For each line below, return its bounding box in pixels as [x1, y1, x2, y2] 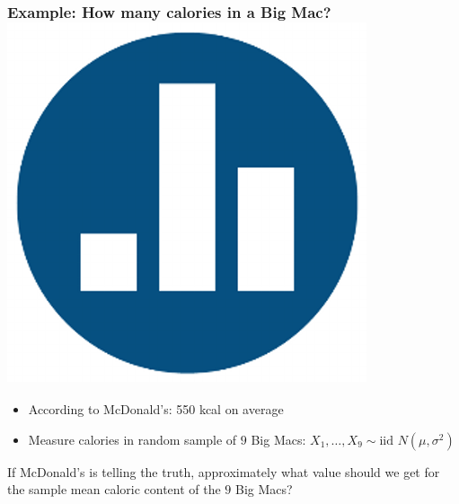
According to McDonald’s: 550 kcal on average [28, 400, 284, 419]
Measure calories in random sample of [28, 429, 237, 448]
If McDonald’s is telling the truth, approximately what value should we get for [7, 462, 440, 481]
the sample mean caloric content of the [7, 480, 221, 499]
